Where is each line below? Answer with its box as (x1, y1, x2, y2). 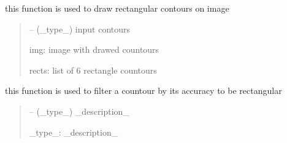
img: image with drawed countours (29, 43, 159, 56)
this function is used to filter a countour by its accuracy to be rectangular (5, 84, 282, 97)
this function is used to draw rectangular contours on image (5, 2, 229, 14)
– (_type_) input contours (29, 22, 131, 35)
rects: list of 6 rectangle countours (29, 63, 157, 76)
